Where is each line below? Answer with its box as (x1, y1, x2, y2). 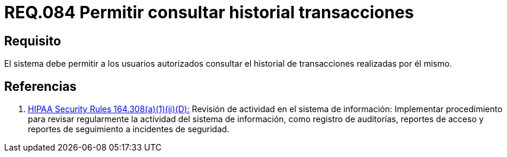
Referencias (4, 78, 77, 94)
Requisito (4, 33, 61, 48)
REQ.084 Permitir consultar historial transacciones (4, 2, 414, 22)
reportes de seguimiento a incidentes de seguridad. (28, 124, 229, 135)
